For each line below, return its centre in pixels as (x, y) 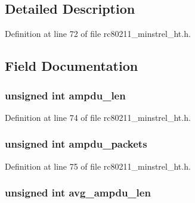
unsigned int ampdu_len (65, 95)
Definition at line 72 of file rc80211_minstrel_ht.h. (98, 34)
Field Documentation (72, 66)
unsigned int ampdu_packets (76, 144)
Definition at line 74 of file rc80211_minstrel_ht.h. (98, 117)
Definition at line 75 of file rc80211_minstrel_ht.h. (98, 166)
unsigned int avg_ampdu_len (78, 193)
